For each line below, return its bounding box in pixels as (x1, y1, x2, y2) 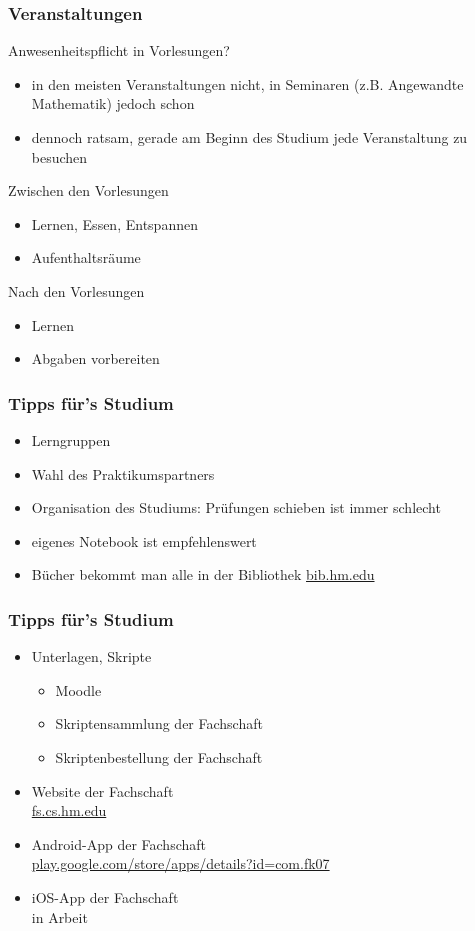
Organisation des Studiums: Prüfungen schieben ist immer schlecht (31, 497, 441, 518)
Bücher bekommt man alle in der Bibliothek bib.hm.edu (31, 564, 375, 585)
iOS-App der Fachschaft (31, 886, 179, 907)
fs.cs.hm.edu (31, 800, 107, 821)
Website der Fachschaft (31, 780, 174, 801)
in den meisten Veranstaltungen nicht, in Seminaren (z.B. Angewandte (31, 73, 464, 94)
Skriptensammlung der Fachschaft (55, 713, 263, 734)
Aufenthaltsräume (31, 247, 141, 268)
